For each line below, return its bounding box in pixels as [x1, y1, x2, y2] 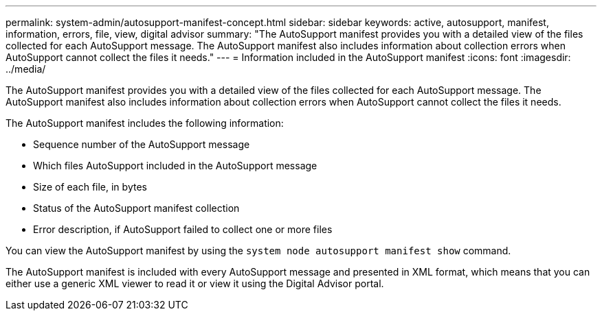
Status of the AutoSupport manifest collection [33, 202, 240, 214]
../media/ [5, 63, 46, 75]
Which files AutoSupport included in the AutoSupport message [33, 160, 317, 171]
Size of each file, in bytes [33, 181, 147, 193]
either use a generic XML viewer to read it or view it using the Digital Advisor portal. [5, 278, 384, 289]
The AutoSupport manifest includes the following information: [5, 117, 284, 129]
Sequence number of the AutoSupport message [33, 138, 250, 150]
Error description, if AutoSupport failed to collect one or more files [33, 223, 333, 235]
